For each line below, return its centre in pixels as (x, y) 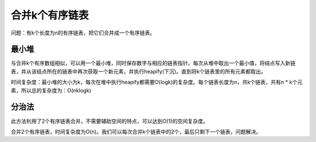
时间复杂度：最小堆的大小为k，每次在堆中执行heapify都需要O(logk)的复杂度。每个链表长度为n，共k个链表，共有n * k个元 (157, 82)
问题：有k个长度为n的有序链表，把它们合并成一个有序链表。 (83, 33)
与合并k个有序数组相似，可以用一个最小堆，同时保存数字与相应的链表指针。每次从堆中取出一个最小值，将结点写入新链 (153, 63)
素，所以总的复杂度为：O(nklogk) (51, 90)
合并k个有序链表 (50, 15)
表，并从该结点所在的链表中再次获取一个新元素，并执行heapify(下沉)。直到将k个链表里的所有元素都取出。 (138, 71)
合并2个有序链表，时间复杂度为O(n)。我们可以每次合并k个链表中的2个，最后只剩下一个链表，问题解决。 (136, 131)
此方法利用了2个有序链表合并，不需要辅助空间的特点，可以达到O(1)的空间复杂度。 (110, 121)
